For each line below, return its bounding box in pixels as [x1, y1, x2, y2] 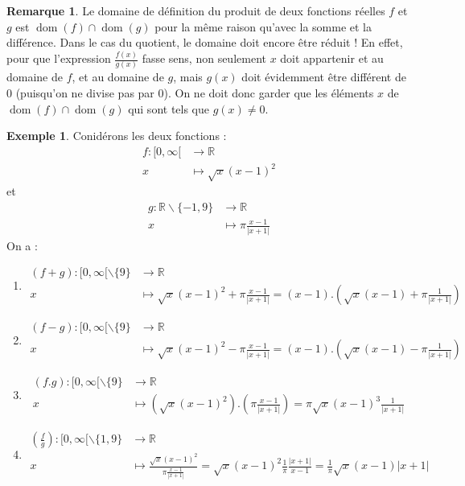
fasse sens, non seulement [142, 50, 266, 67]
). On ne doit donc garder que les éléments [163, 84, 374, 101]
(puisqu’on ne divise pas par [15, 84, 154, 101]
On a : [6, 237, 38, 253]
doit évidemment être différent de [241, 68, 406, 85]
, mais [173, 68, 203, 85]
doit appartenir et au [280, 50, 384, 67]
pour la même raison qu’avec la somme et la [154, 18, 372, 35]
